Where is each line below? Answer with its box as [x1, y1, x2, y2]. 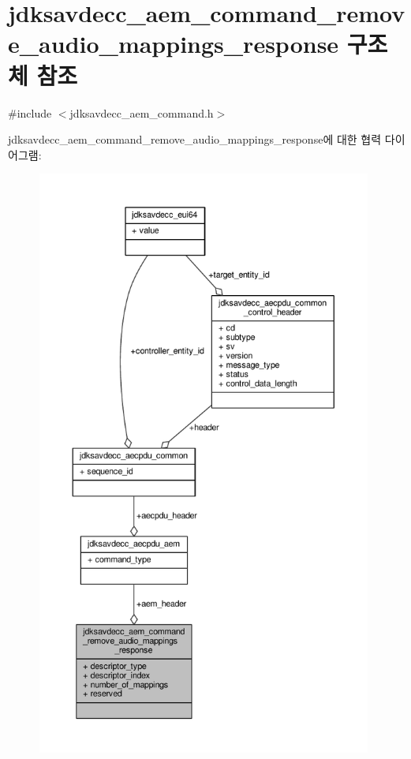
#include [8, 104, 52, 121]
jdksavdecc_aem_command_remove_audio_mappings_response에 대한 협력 [8, 131, 382, 148]
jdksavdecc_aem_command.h [69, 104, 214, 121]
